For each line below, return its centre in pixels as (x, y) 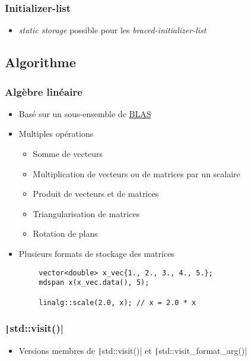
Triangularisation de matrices (86, 213)
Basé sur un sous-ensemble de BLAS (85, 113)
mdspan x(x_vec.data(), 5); (94, 283)
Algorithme (40, 62)
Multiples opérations (56, 134)
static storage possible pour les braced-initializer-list (112, 30)
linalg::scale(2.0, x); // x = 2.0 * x (117, 302)
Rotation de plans (65, 233)
